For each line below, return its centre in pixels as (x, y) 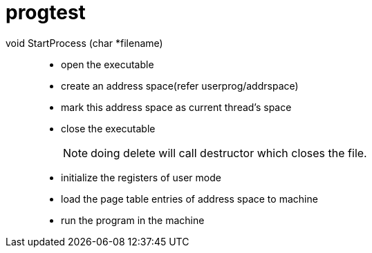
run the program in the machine (133, 220)
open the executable (108, 64)
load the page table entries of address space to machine (189, 199)
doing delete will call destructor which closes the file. (229, 153)
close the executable (108, 128)
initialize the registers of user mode (141, 177)
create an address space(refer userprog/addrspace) (180, 85)
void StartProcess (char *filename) (84, 43)
